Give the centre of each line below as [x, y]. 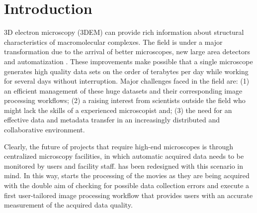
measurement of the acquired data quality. [68, 205]
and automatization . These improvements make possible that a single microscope [128, 61]
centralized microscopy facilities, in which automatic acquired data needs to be [124, 156]
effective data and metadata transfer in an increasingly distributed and [112, 120]
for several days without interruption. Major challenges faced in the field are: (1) [127, 81]
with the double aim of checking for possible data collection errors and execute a [127, 185]
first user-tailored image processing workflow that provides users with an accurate [128, 195]
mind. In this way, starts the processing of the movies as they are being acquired [127, 175]
